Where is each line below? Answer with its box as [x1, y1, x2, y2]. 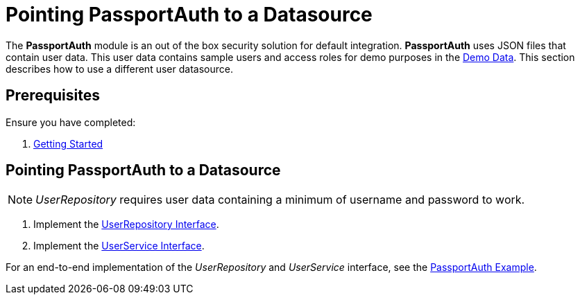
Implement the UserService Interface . [33, 240, 205, 252]
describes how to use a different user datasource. [6, 62, 233, 75]
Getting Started [33, 137, 103, 150]
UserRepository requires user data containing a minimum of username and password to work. [35, 193, 525, 207]
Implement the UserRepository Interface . [33, 218, 219, 231]
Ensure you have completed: [6, 116, 136, 128]
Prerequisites [6, 87, 100, 105]
